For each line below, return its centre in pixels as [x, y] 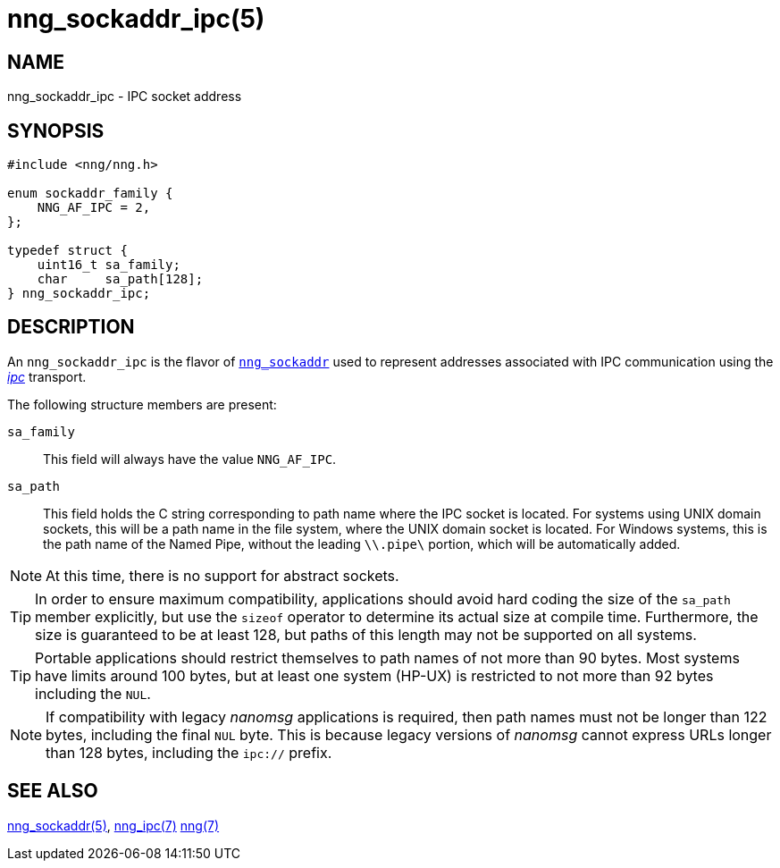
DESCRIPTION [71, 327]
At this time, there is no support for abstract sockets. [222, 575]
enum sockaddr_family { [90, 194]
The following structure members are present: [142, 404]
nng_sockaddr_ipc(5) [136, 19]
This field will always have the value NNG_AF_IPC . [190, 459]
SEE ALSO [53, 791]
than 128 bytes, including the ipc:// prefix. [189, 752]
